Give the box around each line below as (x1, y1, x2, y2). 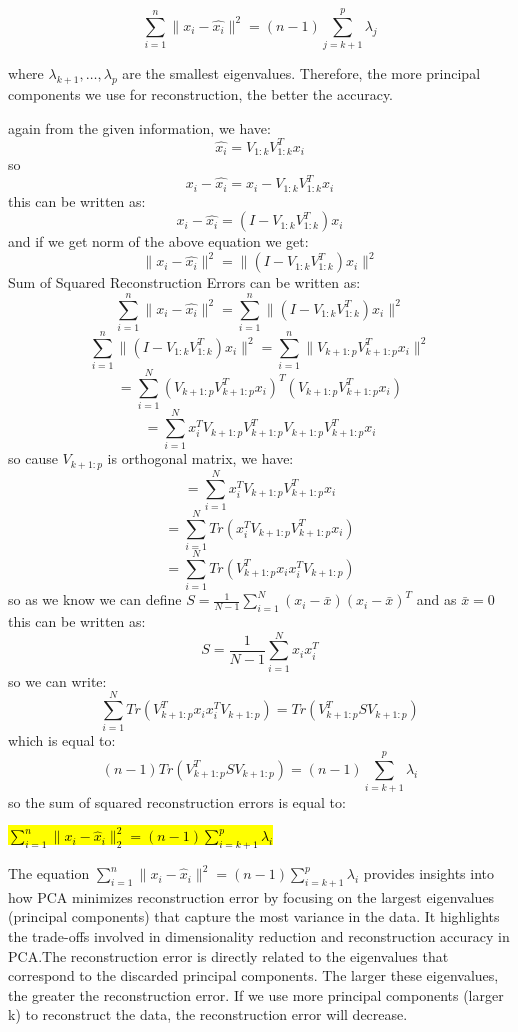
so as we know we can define (8, 589, 182, 610)
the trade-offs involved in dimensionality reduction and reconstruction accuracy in (8, 926, 510, 947)
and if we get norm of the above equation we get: (8, 231, 309, 252)
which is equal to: (8, 730, 116, 751)
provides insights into (363, 863, 495, 884)
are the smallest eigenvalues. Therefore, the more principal (122, 63, 481, 84)
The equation (8, 863, 90, 884)
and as (416, 589, 457, 610)
